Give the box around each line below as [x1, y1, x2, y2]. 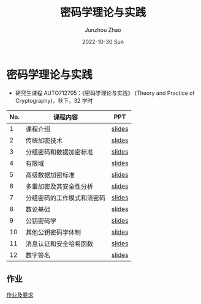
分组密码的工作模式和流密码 [25, 193, 106, 202]
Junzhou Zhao [85, 26, 121, 34]
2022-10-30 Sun [82, 38, 124, 45]
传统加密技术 [25, 136, 63, 144]
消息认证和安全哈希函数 [25, 239, 94, 248]
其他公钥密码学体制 [25, 228, 82, 236]
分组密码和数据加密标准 [25, 147, 94, 156]
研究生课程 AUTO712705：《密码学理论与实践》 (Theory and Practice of [15, 89, 195, 97]
